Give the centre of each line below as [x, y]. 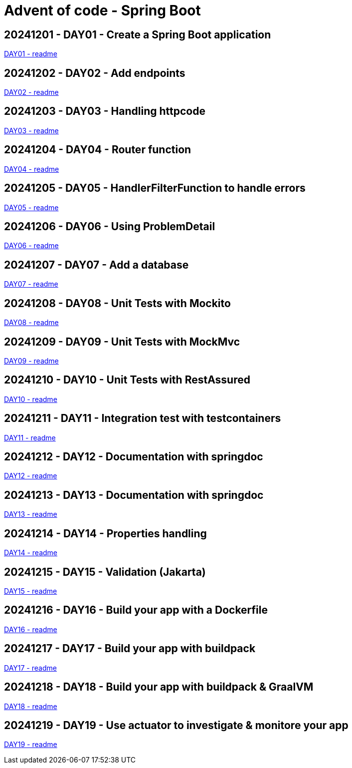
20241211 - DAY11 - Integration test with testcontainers [143, 418]
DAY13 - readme [31, 514]
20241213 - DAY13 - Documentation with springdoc [134, 495]
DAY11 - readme [30, 437]
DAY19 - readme [31, 745]
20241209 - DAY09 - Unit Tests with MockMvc [122, 342]
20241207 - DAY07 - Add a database [96, 265]
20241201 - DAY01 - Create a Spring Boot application [138, 34]
